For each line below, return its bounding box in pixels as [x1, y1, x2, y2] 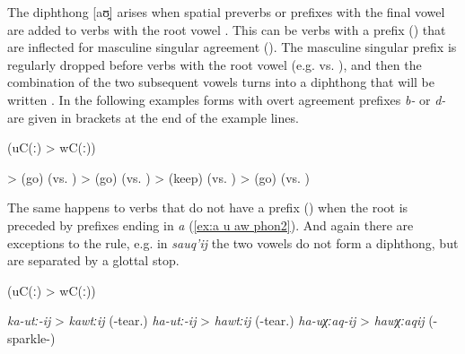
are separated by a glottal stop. [7, 251, 180, 270]
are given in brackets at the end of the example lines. [7, 108, 299, 126]
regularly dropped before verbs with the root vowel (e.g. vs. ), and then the [7, 55, 422, 73]
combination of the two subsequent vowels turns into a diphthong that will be [7, 73, 434, 91]
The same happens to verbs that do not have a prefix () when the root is [7, 198, 408, 217]
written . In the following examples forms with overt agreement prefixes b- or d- [7, 90, 446, 108]
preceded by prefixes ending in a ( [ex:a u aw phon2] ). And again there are [7, 215, 414, 234]
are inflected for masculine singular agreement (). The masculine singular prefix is [7, 38, 457, 56]
